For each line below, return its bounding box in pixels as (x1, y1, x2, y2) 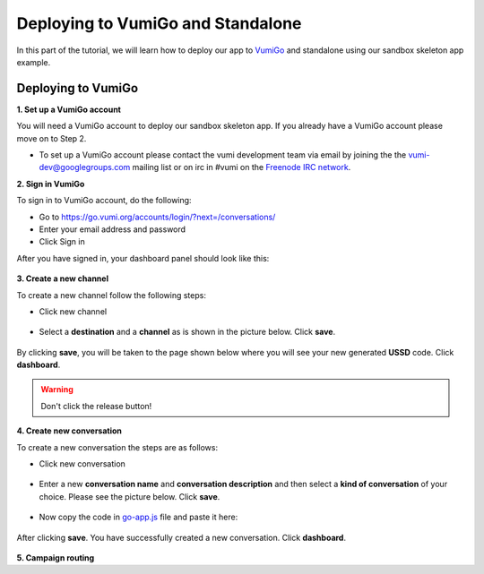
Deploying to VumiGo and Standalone (16, 13, 302, 33)
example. (16, 56, 51, 67)
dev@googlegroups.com (39, 162, 131, 173)
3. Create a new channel (16, 273, 109, 284)
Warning (40, 384, 73, 395)
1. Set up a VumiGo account (16, 104, 121, 115)
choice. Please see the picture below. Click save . (39, 491, 220, 501)
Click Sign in (39, 236, 85, 247)
